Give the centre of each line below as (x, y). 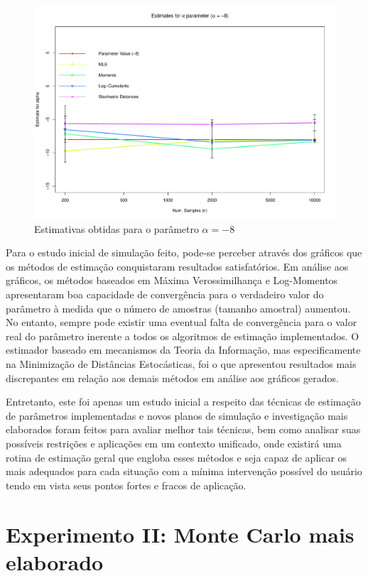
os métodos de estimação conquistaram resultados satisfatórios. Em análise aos (177, 266)
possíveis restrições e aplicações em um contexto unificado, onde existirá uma (174, 443)
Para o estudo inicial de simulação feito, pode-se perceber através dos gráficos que (184, 252)
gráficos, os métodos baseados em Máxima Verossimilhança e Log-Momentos (172, 280)
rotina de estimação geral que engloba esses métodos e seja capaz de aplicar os (177, 457)
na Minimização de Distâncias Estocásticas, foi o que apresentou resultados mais (181, 364)
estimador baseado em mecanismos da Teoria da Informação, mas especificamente (183, 350)
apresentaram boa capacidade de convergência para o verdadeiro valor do (165, 294)
